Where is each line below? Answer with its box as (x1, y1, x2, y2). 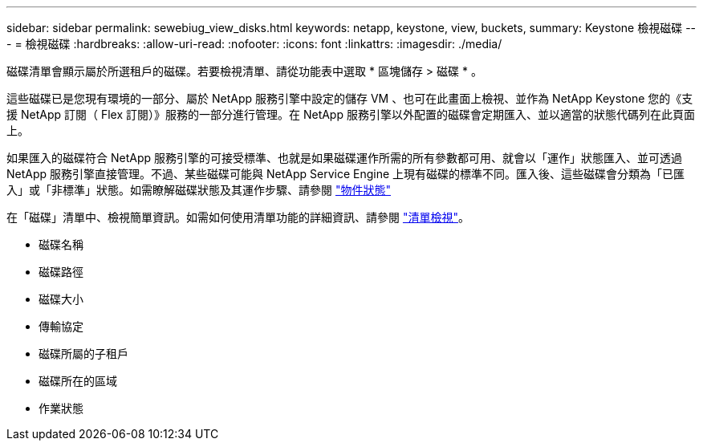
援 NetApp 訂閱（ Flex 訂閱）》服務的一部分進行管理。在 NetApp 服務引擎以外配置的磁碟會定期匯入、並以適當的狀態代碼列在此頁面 (6, 108, 695, 121)
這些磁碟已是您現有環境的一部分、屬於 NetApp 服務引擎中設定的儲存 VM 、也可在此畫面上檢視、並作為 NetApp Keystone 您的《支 (6, 91, 693, 105)
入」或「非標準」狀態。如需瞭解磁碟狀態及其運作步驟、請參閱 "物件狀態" (6, 183, 391, 197)
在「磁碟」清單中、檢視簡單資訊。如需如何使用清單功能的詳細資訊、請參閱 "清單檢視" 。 (6, 210, 469, 224)
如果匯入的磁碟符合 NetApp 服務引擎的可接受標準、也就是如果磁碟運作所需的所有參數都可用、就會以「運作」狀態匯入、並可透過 (6, 151, 682, 165)
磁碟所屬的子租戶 (39, 347, 128, 360)
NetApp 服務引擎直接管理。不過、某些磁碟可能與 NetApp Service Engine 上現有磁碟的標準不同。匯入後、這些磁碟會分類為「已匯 (6, 167, 685, 181)
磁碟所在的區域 (39, 374, 117, 388)
